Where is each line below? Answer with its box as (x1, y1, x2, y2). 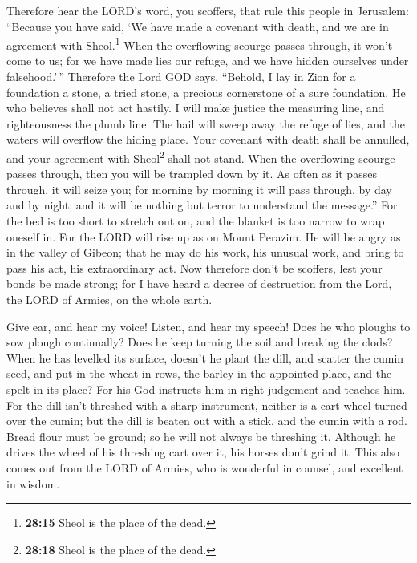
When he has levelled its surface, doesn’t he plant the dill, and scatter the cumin (6, 349, 404, 366)
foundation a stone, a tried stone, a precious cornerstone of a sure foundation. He (6, 83, 406, 100)
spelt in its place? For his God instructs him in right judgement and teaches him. (6, 380, 406, 397)
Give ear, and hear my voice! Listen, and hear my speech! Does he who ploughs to (6, 318, 411, 334)
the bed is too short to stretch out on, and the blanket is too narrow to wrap (6, 213, 385, 229)
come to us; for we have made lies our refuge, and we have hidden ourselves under (6, 52, 409, 69)
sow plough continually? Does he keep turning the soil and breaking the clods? (6, 334, 393, 350)
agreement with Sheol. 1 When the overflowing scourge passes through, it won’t (6, 34, 393, 53)
